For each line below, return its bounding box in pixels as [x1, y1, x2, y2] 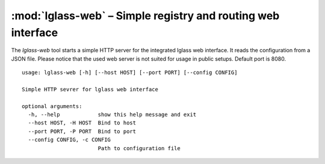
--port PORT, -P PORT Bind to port [28, 128, 137, 135]
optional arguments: [22, 103, 82, 109]
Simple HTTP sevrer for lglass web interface [22, 86, 159, 93]
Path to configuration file [97, 145, 181, 151]
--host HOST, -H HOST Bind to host [28, 120, 137, 126]
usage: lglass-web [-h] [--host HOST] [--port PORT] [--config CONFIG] [22, 69, 238, 76]
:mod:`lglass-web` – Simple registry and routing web [11, 9, 280, 22]
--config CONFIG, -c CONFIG [28, 136, 111, 144]
